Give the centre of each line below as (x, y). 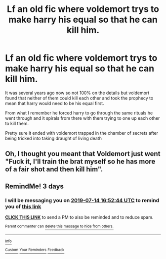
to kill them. (17, 123)
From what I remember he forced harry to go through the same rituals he (79, 113)
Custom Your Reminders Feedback (35, 250)
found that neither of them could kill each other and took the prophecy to (79, 98)
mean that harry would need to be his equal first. (55, 103)
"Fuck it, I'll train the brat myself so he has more (80, 162)
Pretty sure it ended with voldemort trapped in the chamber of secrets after (82, 133)
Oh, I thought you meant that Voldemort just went (83, 154)
